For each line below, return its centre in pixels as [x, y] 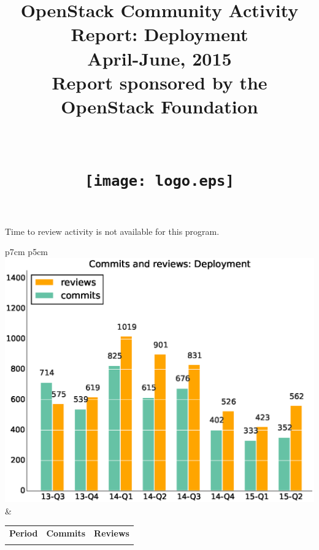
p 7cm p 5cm [27, 252]
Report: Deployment [159, 34]
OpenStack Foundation [159, 106]
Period [24, 533]
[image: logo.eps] [159, 181]
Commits [66, 533]
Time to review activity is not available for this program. [112, 231]
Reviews [112, 533]
